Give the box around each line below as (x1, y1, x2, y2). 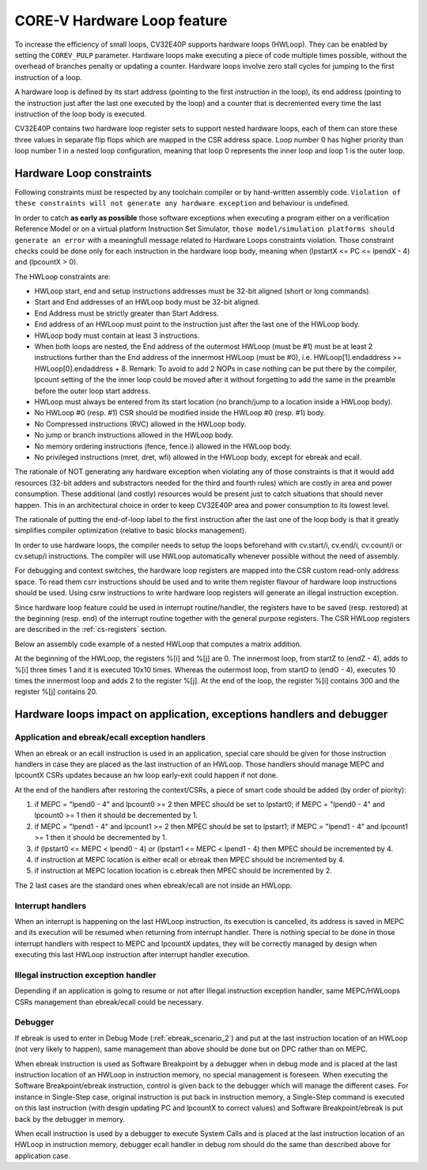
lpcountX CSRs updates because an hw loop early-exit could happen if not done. (14, 771, 278, 780)
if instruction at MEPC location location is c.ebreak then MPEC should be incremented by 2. (34, 866, 332, 876)
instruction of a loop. (14, 72, 82, 82)
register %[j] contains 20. (14, 687, 98, 696)
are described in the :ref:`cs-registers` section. (14, 625, 168, 634)
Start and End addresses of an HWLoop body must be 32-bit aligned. (34, 297, 260, 307)
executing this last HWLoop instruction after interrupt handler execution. (14, 950, 251, 960)
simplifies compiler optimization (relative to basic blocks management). (14, 526, 247, 536)
